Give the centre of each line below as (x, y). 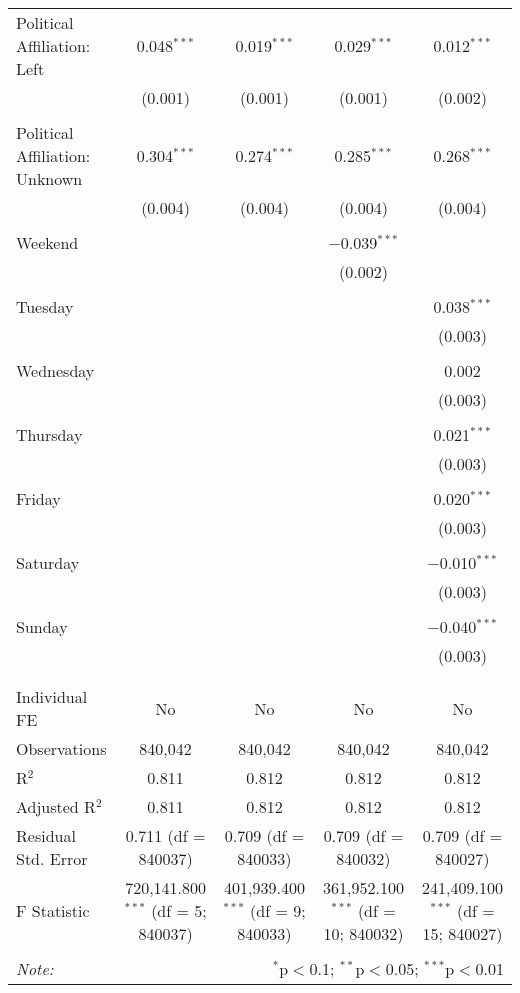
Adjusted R (56, 806)
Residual (46, 835)
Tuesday (45, 306)
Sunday (42, 626)
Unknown (49, 178)
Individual (52, 696)
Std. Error (52, 858)
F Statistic (53, 910)
